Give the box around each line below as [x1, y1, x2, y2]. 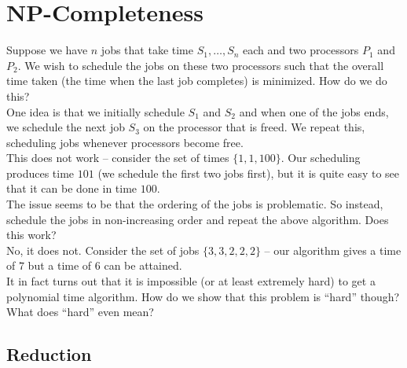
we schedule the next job [6, 119, 125, 135]
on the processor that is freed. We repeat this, [143, 119, 365, 135]
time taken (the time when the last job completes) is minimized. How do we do [6, 72, 387, 89]
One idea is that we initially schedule [6, 103, 185, 120]
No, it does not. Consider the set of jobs [6, 241, 200, 258]
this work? [6, 226, 57, 243]
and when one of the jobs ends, [239, 103, 389, 120]
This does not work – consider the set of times [6, 149, 229, 166]
